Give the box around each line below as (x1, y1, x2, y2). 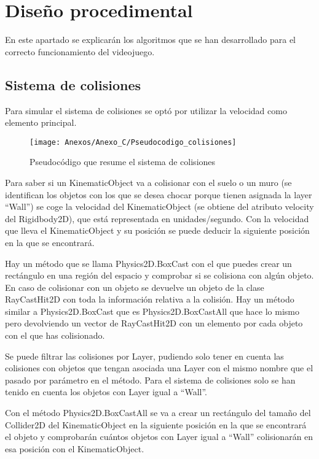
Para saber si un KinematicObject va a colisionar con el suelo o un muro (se (5, 175, 292, 188)
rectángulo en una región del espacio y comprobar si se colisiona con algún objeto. (5, 269, 314, 282)
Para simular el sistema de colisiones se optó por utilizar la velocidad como (5, 104, 287, 117)
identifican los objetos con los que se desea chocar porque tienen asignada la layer (5, 188, 312, 201)
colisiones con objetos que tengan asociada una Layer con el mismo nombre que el (5, 361, 313, 374)
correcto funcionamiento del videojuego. (5, 45, 155, 58)
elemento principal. (5, 116, 77, 129)
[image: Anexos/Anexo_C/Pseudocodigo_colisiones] (30, 137, 237, 147)
